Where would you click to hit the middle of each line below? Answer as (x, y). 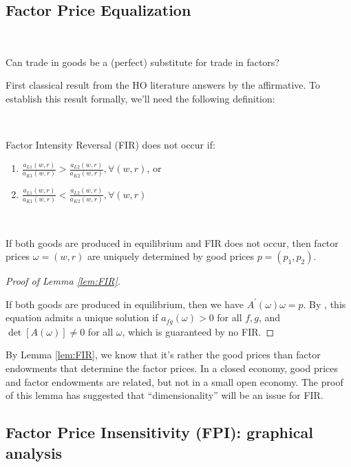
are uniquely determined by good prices (170, 256)
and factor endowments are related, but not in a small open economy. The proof (174, 381)
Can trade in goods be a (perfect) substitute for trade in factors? (142, 62)
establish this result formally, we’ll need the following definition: (140, 98)
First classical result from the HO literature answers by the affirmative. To (163, 85)
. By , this (325, 304)
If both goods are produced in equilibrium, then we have (125, 304)
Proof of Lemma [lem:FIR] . (63, 281)
